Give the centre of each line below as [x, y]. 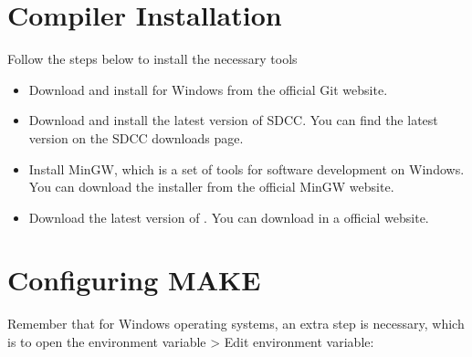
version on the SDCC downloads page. [136, 137]
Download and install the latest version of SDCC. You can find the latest [233, 120]
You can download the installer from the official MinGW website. [211, 187]
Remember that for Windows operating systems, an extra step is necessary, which [236, 324]
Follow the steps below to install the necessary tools [152, 59]
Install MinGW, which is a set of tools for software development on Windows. [246, 168]
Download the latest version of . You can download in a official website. [229, 217]
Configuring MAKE [134, 280]
